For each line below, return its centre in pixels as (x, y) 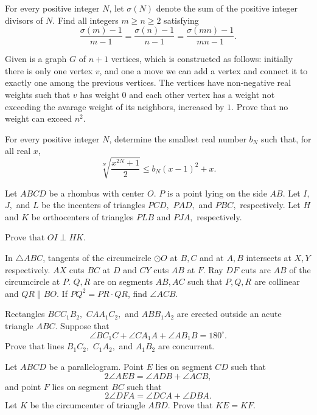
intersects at (269, 257)
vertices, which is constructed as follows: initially (202, 59)
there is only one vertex (49, 70)
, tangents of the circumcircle (97, 257)
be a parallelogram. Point (96, 367)
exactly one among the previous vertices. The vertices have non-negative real (148, 82)
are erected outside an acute (229, 314)
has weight (99, 95)
